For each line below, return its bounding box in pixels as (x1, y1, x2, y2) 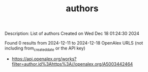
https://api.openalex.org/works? (11, 56, 77, 62)
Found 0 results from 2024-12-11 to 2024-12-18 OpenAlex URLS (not (4, 40, 143, 46)
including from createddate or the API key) (4, 45, 86, 52)
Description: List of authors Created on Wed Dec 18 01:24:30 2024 (4, 30, 140, 37)
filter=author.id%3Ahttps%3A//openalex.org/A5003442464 (11, 61, 133, 67)
